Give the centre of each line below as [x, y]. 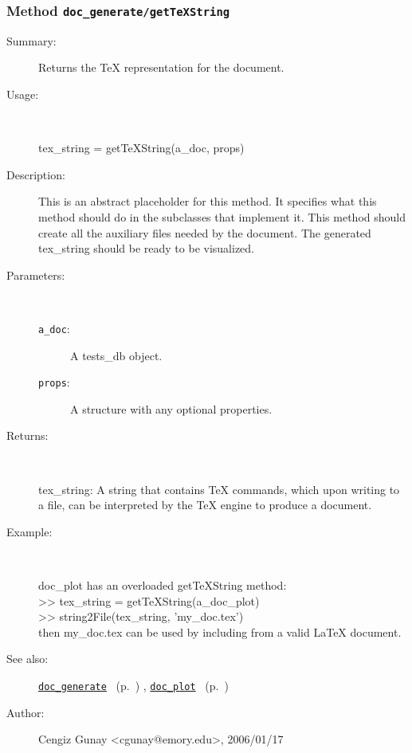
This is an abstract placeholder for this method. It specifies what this [208, 201]
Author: [26, 712]
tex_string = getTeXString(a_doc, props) [141, 148]
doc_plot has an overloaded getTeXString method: [163, 584]
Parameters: [36, 275]
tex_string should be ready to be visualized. [146, 248]
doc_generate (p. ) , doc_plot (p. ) [133, 685]
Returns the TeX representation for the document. [161, 67]
